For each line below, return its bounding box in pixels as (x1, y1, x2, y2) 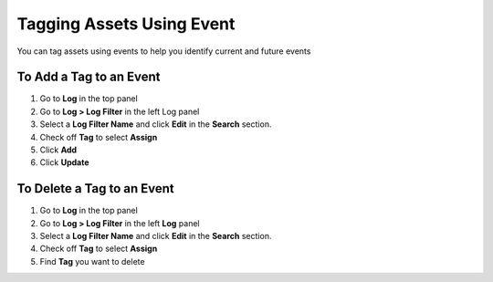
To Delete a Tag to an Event (16, 181, 174, 196)
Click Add (39, 144, 78, 155)
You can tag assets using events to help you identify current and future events (16, 46, 311, 57)
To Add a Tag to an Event (16, 69, 161, 85)
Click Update (39, 157, 89, 168)
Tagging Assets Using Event (16, 14, 236, 34)
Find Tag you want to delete (39, 256, 145, 266)
